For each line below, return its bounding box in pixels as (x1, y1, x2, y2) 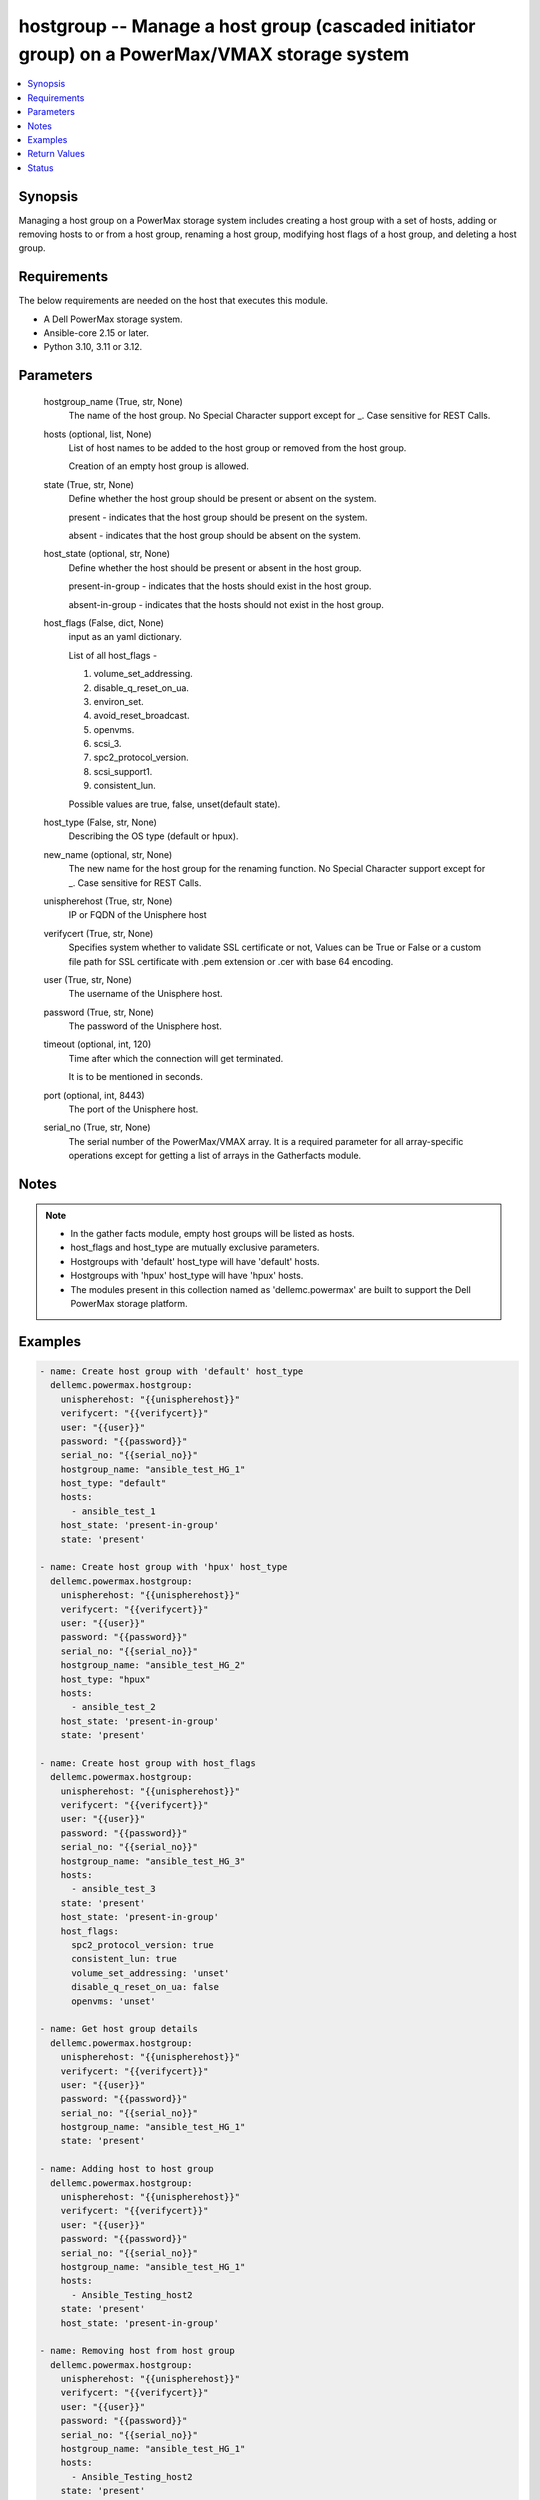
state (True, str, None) (43, 478, 135, 490)
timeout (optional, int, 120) (43, 1038, 152, 1050)
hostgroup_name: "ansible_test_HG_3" (60, 1855, 246, 1867)
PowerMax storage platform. (70, 1297, 189, 1309)
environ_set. (93, 695, 144, 707)
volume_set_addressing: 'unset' (71, 1967, 230, 1979)
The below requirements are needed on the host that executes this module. (18, 295, 329, 307)
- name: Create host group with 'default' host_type (39, 1365, 304, 1377)
